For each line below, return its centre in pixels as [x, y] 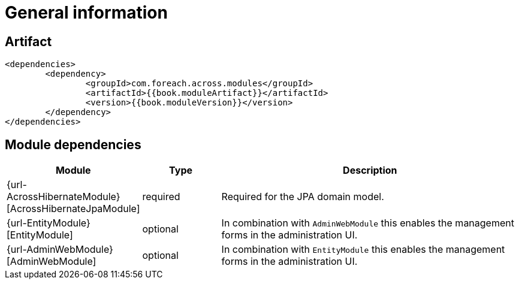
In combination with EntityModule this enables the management [363, 250]
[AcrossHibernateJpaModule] [73, 209]
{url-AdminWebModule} [60, 250]
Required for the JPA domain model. [303, 197]
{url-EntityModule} [49, 223]
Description [370, 170]
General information [86, 13]
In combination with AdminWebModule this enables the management [368, 223]
